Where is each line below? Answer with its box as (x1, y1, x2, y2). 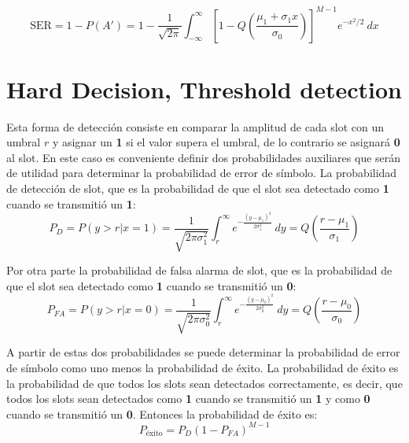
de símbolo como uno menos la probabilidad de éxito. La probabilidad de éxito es (6, 359, 399, 375)
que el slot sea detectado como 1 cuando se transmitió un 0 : (6, 277, 297, 293)
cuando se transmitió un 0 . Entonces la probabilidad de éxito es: (6, 405, 318, 422)
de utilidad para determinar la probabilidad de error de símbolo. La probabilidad (6, 164, 397, 181)
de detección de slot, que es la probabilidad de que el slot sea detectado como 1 (6, 180, 389, 196)
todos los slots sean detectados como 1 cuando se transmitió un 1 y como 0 (6, 390, 370, 407)
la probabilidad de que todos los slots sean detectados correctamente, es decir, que (6, 375, 403, 391)
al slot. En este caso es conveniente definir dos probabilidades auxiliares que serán (6, 149, 401, 165)
